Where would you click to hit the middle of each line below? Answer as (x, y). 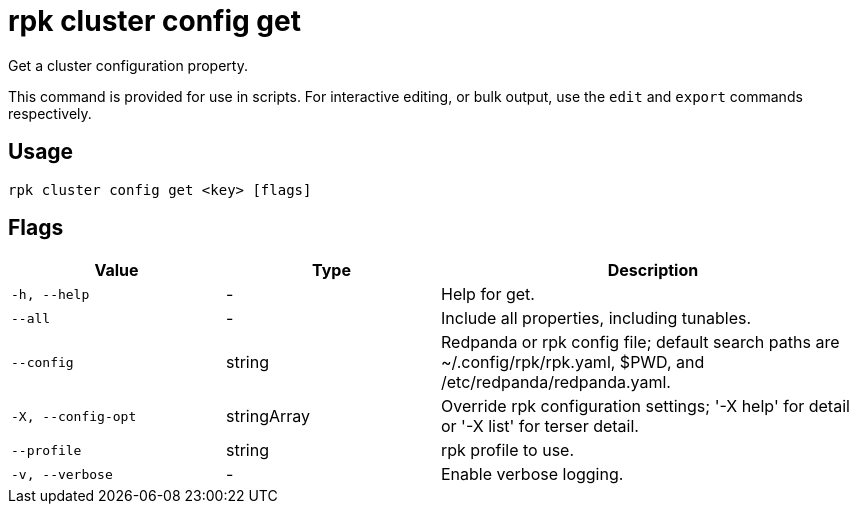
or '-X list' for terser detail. (540, 426)
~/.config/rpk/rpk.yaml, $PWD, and (573, 362)
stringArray (268, 416)
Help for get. (488, 294)
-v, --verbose (62, 474)
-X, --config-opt (74, 416)
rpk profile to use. (508, 450)
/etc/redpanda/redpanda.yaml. (556, 382)
